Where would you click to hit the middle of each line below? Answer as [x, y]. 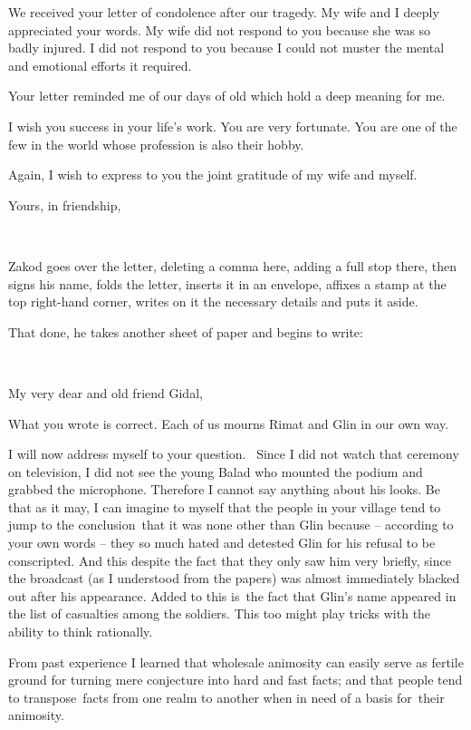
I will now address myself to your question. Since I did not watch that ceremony [234, 454]
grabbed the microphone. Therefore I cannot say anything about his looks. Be [224, 489]
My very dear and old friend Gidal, [106, 392]
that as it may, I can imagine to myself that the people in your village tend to [225, 506]
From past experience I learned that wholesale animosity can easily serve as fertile [236, 662]
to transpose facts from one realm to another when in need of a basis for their [226, 697]
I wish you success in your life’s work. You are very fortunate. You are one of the [233, 126]
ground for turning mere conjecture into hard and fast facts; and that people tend [235, 680]
